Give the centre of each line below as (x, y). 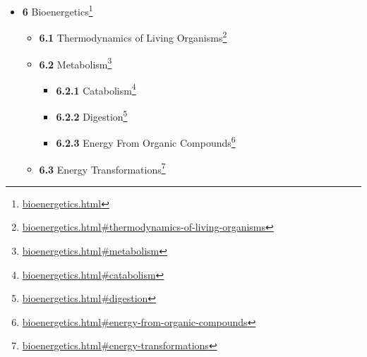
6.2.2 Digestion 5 (92, 115)
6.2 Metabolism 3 (76, 63)
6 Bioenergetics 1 (58, 10)
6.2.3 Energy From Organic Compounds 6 (146, 141)
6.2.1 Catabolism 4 (96, 89)
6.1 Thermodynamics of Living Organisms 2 (133, 36)
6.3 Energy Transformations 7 (102, 168)
